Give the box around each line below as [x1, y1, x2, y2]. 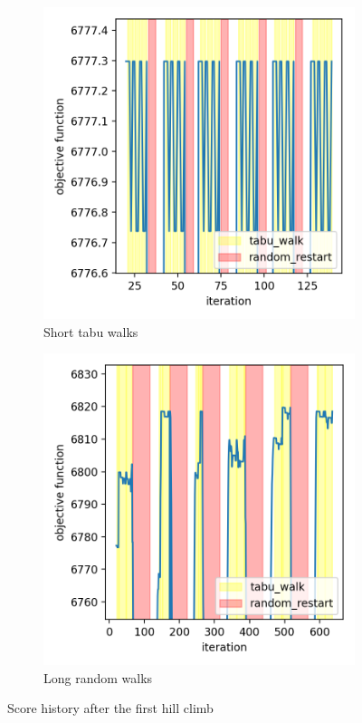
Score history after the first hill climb [7, 699, 214, 718]
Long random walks [43, 668, 153, 687]
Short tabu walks [43, 322, 138, 341]
